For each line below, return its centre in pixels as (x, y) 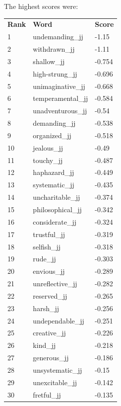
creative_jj (49, 333)
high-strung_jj (55, 73)
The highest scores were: (41, 6)
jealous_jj (48, 147)
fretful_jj (47, 394)
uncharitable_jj (57, 197)
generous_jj (51, 358)
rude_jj (44, 259)
